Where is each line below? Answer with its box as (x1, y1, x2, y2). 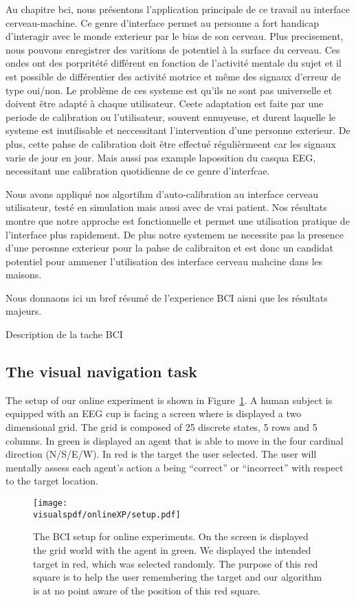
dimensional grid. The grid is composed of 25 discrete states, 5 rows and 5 (5, 420, 318, 434)
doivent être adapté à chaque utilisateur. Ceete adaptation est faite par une (5, 96, 324, 111)
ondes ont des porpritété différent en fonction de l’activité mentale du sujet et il (5, 56, 342, 70)
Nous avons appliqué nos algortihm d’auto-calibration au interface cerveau (5, 186, 319, 201)
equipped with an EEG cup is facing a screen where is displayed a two (5, 406, 302, 421)
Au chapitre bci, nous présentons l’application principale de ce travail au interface (5, 2, 350, 16)
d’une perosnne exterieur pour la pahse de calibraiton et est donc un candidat (5, 241, 333, 255)
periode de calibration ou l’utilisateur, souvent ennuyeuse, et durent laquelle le (5, 109, 336, 124)
